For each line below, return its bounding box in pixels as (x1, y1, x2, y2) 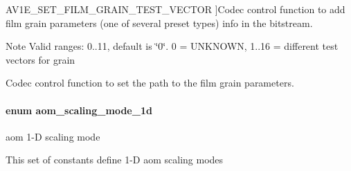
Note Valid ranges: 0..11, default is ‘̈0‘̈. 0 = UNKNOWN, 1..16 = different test (6, 39, 339, 53)
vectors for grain (6, 52, 75, 66)
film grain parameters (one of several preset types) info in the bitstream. (6, 15, 313, 30)
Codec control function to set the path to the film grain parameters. (6, 75, 294, 90)
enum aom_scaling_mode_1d (6, 102, 152, 117)
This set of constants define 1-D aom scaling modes (6, 152, 224, 167)
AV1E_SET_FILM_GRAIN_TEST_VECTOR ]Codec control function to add (6, 2, 345, 16)
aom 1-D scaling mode (6, 129, 100, 143)
